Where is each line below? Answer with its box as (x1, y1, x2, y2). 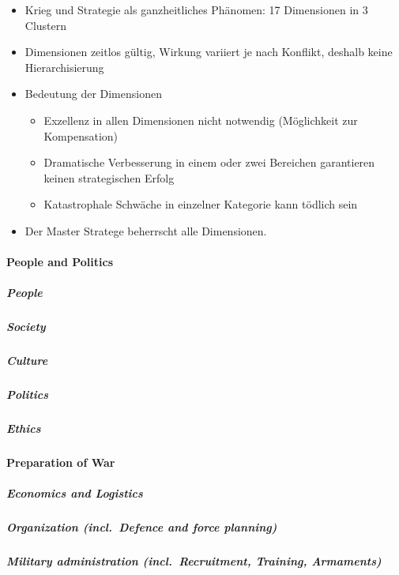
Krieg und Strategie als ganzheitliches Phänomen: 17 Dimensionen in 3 (24, 2, 368, 17)
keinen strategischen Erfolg (43, 169, 175, 186)
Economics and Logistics (6, 485, 143, 502)
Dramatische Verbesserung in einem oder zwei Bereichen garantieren (43, 154, 375, 171)
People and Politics (6, 254, 113, 270)
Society (6, 318, 46, 335)
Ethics (6, 420, 41, 437)
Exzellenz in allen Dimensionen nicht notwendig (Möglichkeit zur (43, 111, 358, 128)
